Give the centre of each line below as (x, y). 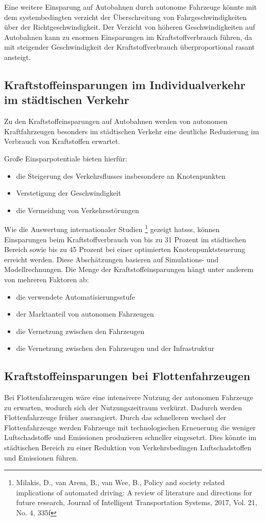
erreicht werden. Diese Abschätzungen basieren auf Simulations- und (112, 259)
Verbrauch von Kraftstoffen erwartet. (62, 141)
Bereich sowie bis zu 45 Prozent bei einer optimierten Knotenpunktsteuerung (125, 249)
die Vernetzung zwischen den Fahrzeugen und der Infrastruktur (115, 348)
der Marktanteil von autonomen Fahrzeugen (85, 314)
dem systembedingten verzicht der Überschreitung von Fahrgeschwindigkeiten (126, 17)
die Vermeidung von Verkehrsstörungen (77, 210)
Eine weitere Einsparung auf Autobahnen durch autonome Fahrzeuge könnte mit (130, 7)
